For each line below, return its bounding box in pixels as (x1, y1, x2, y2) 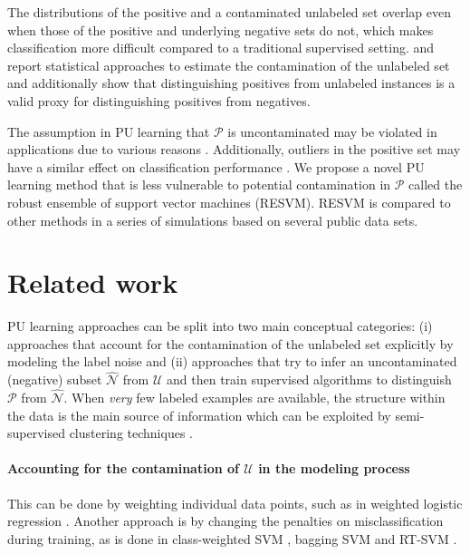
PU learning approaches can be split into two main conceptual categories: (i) (7, 316, 433, 335)
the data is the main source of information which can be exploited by (7, 405, 391, 424)
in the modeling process (258, 459, 410, 478)
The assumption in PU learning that (7, 121, 210, 141)
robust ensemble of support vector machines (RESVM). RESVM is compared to (7, 192, 451, 211)
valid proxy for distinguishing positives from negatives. (7, 91, 311, 110)
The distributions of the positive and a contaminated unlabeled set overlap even (7, 3, 452, 21)
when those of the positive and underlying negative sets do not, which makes (7, 20, 434, 39)
